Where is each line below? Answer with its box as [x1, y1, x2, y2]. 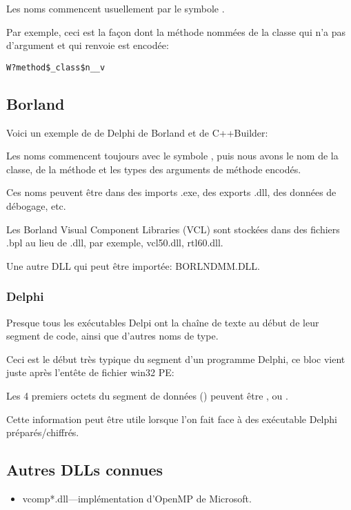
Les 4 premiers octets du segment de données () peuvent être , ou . [6, 388, 288, 402]
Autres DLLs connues [6, 459, 163, 480]
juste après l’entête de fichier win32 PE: [6, 365, 174, 380]
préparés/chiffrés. [6, 425, 79, 440]
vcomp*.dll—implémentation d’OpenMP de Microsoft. [22, 491, 252, 505]
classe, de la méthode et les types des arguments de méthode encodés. [6, 161, 301, 176]
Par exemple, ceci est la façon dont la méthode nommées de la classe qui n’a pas [6, 24, 346, 39]
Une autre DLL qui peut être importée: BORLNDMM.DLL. [6, 258, 261, 273]
